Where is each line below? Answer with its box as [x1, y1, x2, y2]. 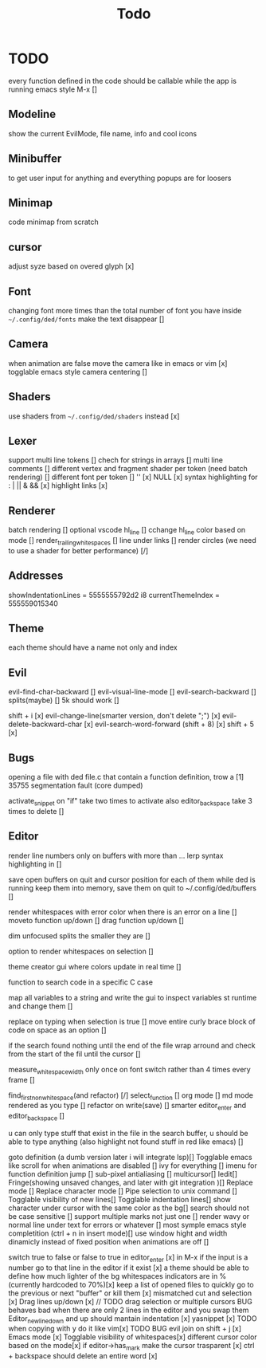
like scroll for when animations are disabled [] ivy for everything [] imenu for [8, 1161, 257, 1170]
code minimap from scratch [8, 217, 100, 227]
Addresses [8, 569, 64, 583]
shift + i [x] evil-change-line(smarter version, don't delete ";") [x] [8, 711, 221, 721]
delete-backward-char [8, 719, 83, 729]
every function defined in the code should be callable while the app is [8, 76, 237, 85]
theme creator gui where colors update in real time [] [8, 961, 182, 971]
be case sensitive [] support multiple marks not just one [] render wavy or [8, 1211, 250, 1221]
